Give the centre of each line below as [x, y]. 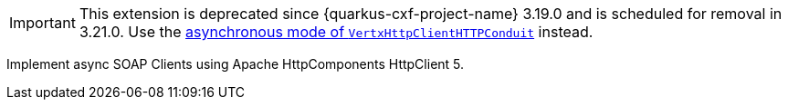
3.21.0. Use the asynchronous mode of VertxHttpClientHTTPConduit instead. [336, 32]
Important [42, 23]
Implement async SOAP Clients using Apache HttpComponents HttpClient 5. [236, 64]
